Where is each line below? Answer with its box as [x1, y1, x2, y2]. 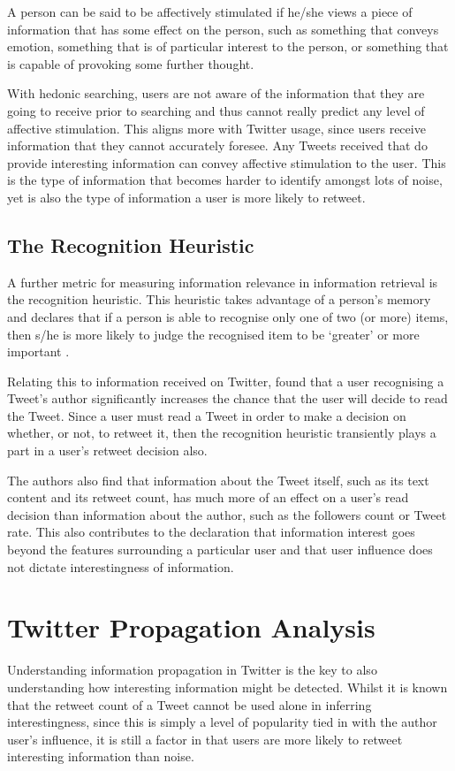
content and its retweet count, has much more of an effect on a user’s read [7, 488, 409, 507]
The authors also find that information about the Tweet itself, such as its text [7, 470, 429, 489]
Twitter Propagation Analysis [7, 609, 375, 645]
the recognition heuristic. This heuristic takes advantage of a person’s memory [7, 290, 431, 309]
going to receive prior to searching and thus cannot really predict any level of [7, 101, 425, 119]
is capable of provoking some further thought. [7, 54, 254, 73]
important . [7, 342, 70, 361]
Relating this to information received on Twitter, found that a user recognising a [7, 371, 444, 390]
